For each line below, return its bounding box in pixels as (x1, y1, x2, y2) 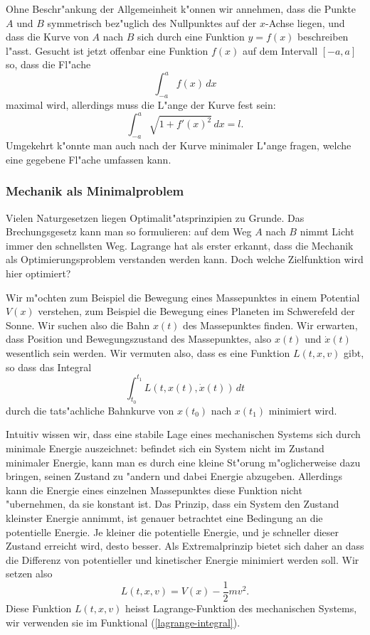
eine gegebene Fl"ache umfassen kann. (6, 151, 171, 166)
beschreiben (297, 29, 349, 44)
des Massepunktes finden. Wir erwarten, (183, 317, 358, 332)
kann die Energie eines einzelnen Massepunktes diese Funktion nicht (6, 482, 302, 497)
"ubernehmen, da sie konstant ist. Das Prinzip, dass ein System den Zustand (6, 496, 339, 511)
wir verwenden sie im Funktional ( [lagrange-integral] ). (6, 614, 240, 629)
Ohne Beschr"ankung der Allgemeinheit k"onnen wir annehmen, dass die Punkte (6, 1, 356, 16)
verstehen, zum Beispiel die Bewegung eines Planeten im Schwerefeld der (38, 304, 355, 319)
